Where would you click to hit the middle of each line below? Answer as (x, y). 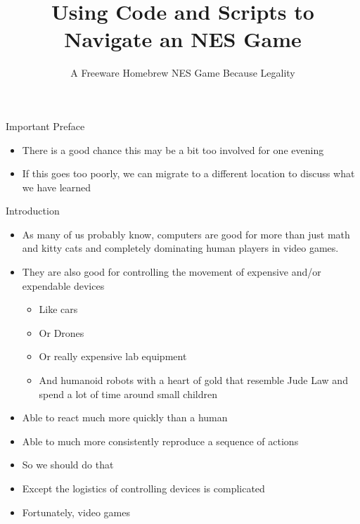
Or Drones (62, 332)
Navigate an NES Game (183, 39)
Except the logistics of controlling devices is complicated (143, 488)
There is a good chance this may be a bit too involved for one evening (173, 149)
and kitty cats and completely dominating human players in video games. (180, 248)
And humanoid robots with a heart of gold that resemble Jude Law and (193, 380)
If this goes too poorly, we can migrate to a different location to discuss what (188, 173)
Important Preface (45, 126)
